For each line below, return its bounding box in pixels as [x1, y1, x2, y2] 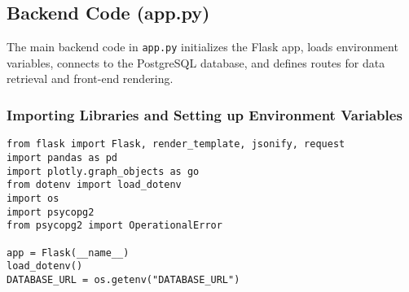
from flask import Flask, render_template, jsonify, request [7, 138, 345, 150]
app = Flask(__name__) [7, 246, 130, 259]
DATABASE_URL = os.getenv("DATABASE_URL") [7, 273, 240, 285]
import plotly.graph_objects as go [7, 165, 200, 177]
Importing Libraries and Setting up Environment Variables [7, 104, 402, 124]
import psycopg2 [7, 206, 95, 218]
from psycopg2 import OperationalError [7, 220, 222, 232]
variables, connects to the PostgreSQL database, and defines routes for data [7, 54, 385, 71]
